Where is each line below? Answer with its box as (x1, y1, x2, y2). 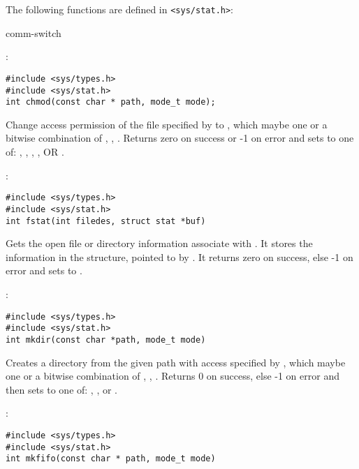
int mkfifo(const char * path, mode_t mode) (6, 454, 216, 464)
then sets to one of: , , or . (6, 382, 118, 396)
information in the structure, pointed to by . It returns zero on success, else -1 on (6, 249, 353, 264)
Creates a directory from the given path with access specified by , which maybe (6, 355, 346, 369)
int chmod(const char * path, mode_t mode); (6, 97, 216, 107)
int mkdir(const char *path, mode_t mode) (6, 334, 206, 345)
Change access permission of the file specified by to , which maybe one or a (6, 117, 328, 131)
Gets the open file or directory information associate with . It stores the (6, 236, 313, 251)
